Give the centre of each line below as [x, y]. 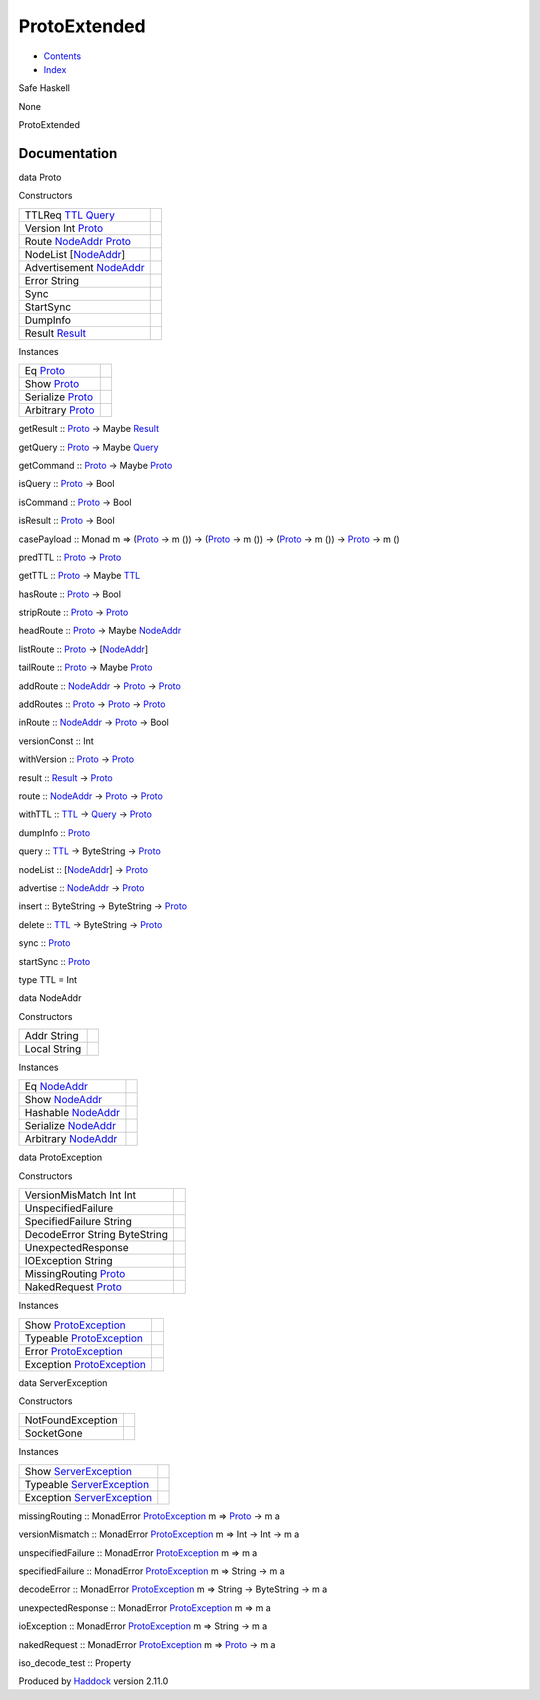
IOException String [68, 1261]
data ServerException [63, 1382]
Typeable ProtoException [84, 1338]
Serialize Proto [59, 397]
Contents [62, 56]
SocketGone [54, 1433]
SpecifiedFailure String [78, 1222]
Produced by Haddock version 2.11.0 [93, 1681]
